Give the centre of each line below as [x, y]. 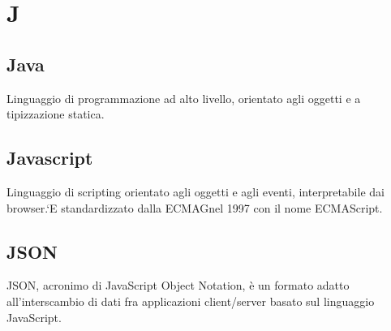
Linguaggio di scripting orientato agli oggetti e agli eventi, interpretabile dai [195, 191]
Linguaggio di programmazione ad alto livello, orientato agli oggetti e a [184, 98]
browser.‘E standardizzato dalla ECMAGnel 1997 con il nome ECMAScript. [195, 207]
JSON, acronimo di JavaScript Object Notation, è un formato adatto [178, 285]
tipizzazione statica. [56, 114]
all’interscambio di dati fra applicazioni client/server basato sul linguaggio [191, 301]
